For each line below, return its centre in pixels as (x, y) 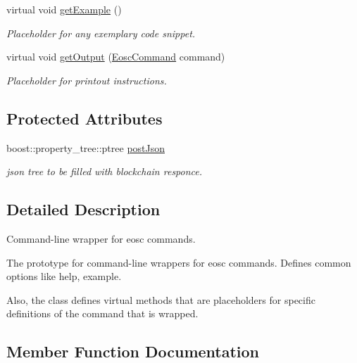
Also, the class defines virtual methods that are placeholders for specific (161, 299)
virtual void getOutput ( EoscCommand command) (116, 57)
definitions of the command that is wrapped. (102, 313)
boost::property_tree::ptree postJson (86, 147)
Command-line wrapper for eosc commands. (101, 238)
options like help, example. (64, 276)
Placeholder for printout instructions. (87, 80)
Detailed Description (83, 209)
